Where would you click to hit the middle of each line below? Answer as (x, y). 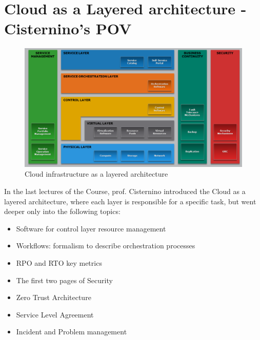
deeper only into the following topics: (62, 211)
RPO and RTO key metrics (59, 262)
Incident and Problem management (72, 332)
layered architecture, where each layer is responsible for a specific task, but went (130, 201)
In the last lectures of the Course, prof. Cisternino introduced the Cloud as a (125, 191)
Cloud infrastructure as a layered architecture (96, 174)
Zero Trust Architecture (54, 297)
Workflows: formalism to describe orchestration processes (106, 246)
